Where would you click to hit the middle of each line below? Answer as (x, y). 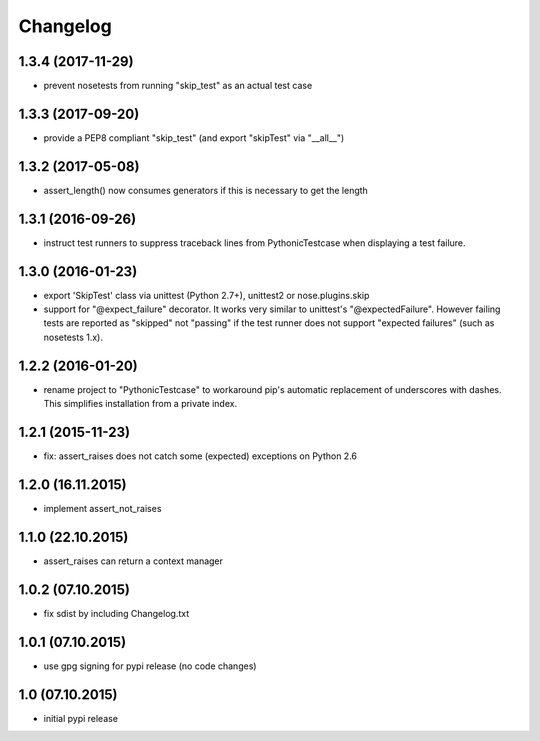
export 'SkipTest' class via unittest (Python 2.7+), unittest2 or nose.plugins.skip (206, 295)
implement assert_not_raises (102, 508)
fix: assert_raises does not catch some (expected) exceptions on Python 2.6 (200, 456)
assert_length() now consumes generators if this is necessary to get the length (206, 190)
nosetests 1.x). (73, 337)
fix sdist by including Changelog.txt (116, 613)
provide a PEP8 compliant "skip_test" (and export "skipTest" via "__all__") (194, 137)
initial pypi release (81, 718)
